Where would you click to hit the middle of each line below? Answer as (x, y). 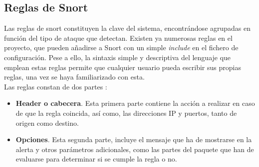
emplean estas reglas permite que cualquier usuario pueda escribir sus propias (123, 67)
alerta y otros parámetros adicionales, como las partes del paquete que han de (135, 149)
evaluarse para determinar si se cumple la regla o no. (96, 159)
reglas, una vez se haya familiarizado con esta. (74, 77)
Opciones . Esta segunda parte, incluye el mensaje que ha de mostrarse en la (134, 139)
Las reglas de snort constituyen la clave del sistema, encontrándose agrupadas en (128, 28)
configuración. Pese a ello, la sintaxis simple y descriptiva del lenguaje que (118, 57)
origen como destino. (47, 123)
